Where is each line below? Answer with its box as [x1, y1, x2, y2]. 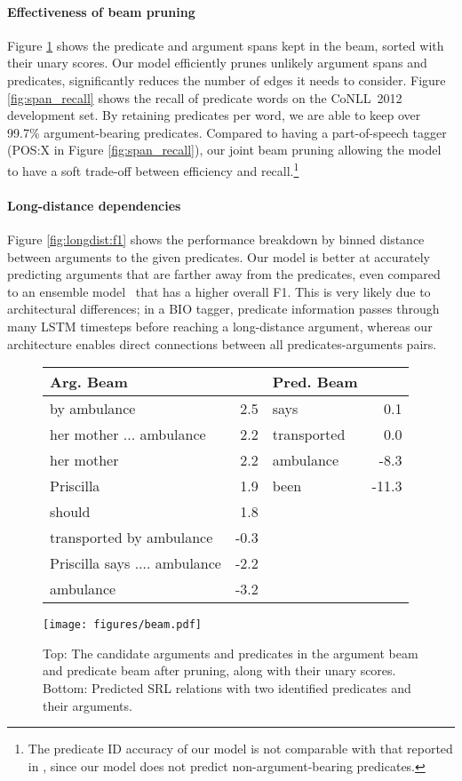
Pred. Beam [272, 371, 358, 393]
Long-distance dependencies [7, 195, 181, 214]
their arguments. [43, 696, 132, 714]
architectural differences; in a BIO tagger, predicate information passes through [7, 299, 440, 318]
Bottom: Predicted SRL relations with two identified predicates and [43, 679, 411, 697]
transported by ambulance [50, 527, 213, 548]
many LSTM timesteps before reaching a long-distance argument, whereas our [7, 316, 433, 335]
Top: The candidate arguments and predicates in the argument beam [43, 643, 418, 662]
